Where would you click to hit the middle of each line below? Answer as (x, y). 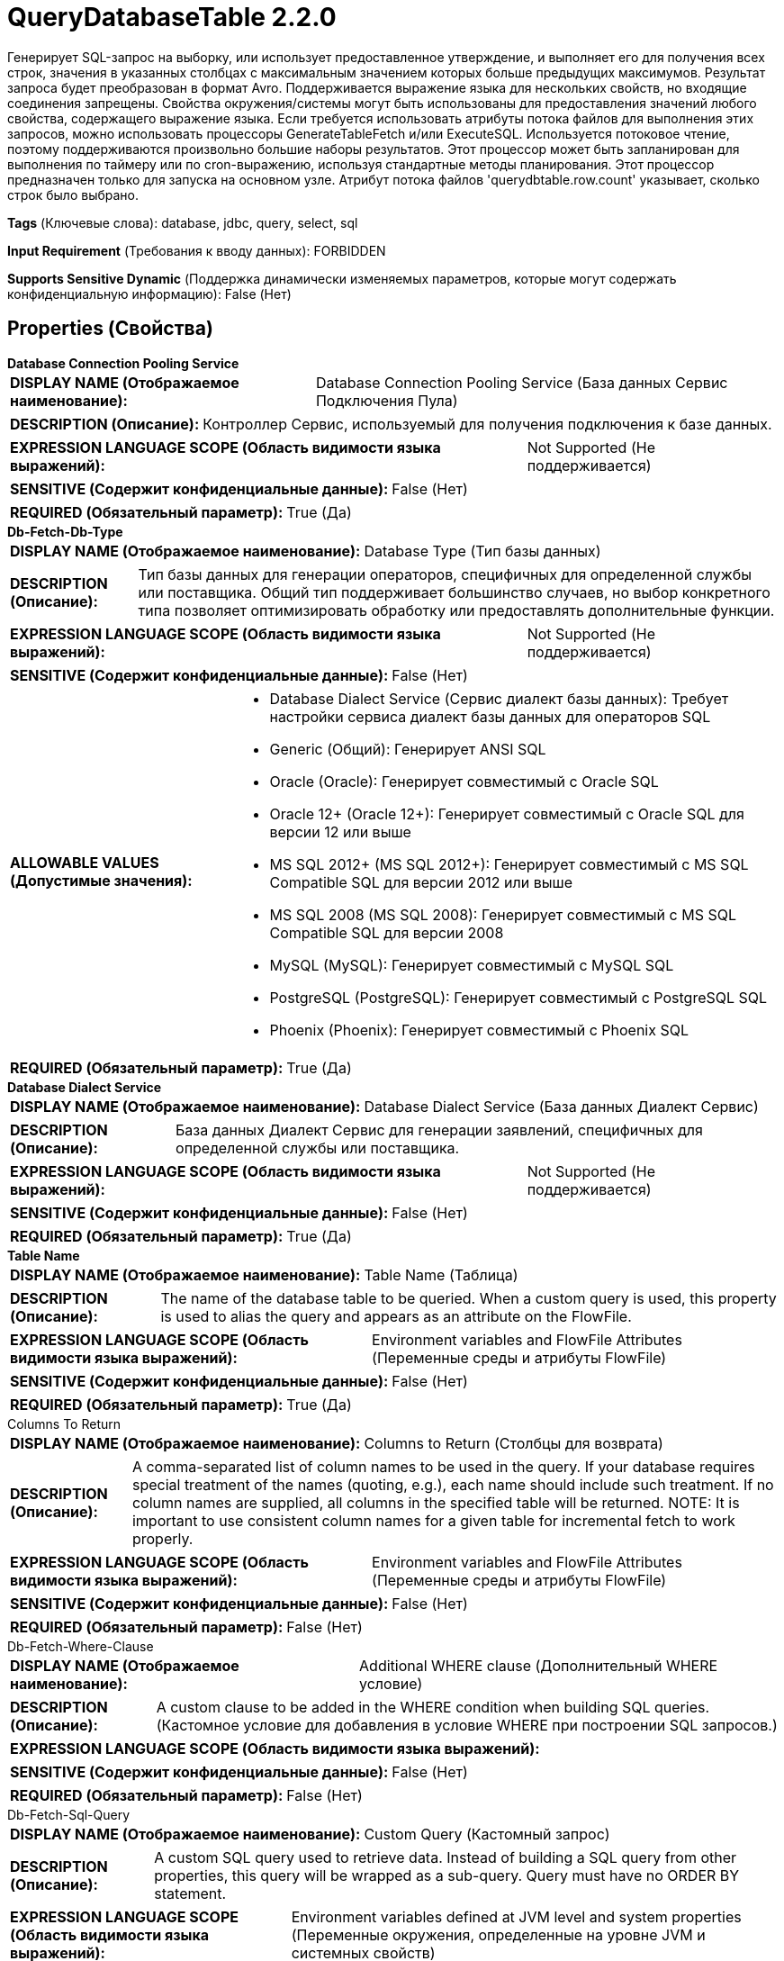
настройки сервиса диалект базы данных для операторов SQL (490, 716)
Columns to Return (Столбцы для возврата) (514, 1443)
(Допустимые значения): (101, 880)
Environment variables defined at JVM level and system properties (516, 1916)
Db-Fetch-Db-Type (65, 531)
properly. (162, 1538)
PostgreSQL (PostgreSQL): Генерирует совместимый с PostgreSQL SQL (518, 997)
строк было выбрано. (73, 194)
